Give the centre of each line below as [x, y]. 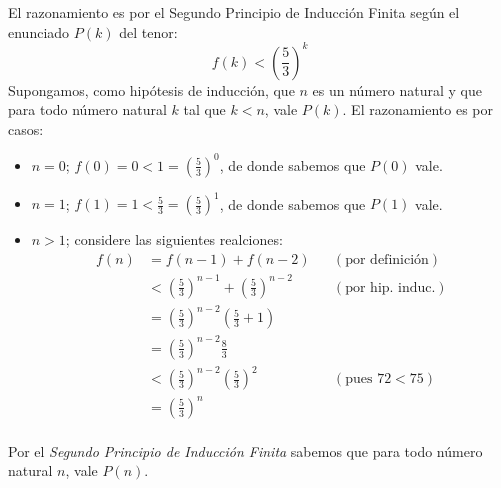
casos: [26, 128]
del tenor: [148, 31]
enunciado [39, 31]
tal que [204, 109]
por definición [387, 260]
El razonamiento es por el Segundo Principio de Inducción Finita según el [234, 12]
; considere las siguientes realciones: [174, 239]
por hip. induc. [390, 287]
